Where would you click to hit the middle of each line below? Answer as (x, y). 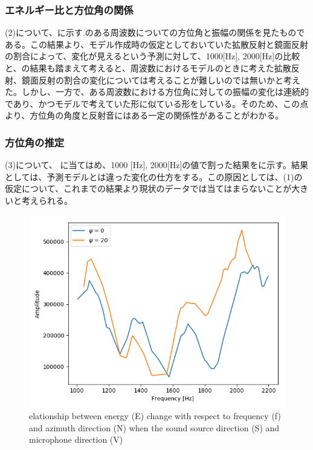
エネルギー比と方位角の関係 (69, 9)
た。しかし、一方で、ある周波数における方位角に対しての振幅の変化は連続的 (157, 92)
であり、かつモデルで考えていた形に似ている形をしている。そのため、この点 (157, 103)
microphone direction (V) (76, 439)
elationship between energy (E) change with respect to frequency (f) (155, 416)
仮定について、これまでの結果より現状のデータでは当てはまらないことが (148, 188)
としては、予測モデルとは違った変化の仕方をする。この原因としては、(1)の (154, 176)
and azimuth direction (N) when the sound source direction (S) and (154, 427)
